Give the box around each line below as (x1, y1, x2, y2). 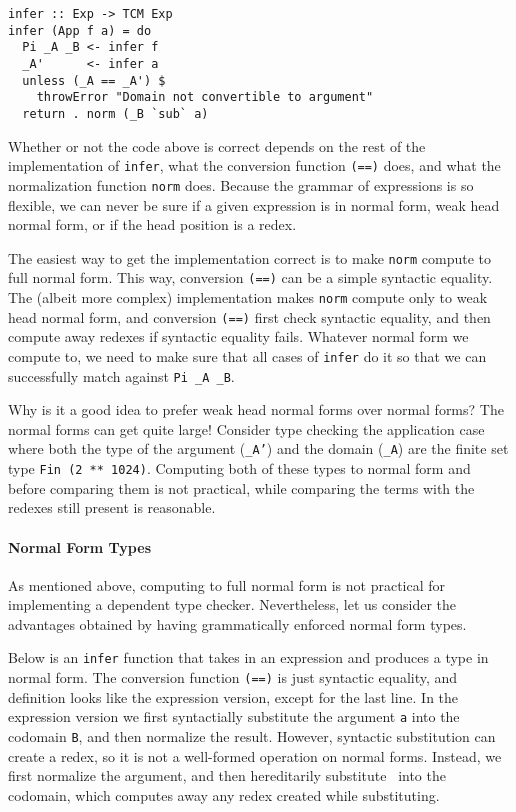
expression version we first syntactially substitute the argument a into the (8, 706, 460, 727)
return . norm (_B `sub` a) (22, 106, 209, 121)
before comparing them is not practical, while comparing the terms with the (8, 477, 475, 498)
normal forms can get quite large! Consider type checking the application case (8, 418, 485, 439)
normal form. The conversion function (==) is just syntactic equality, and (8, 667, 458, 688)
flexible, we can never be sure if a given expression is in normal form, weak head (8, 194, 500, 215)
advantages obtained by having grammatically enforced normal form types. (8, 613, 467, 634)
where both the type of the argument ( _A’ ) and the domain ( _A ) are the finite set (8, 438, 509, 459)
